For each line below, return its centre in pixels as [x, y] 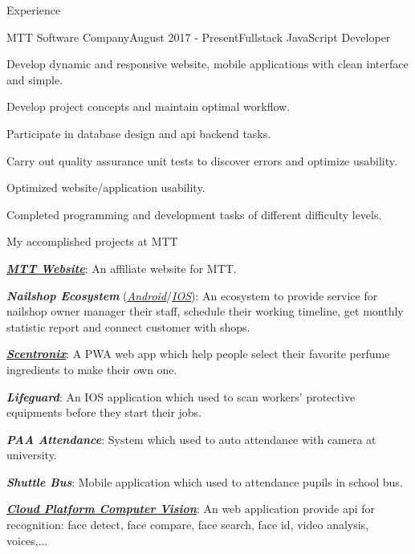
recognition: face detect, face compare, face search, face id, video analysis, [188, 525]
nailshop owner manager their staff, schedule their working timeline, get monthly [205, 311]
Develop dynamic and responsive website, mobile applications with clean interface [207, 64]
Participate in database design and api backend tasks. [139, 133]
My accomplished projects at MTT [92, 241]
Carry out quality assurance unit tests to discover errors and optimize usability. [202, 160]
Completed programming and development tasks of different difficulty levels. [194, 214]
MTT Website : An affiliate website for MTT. [122, 268]
